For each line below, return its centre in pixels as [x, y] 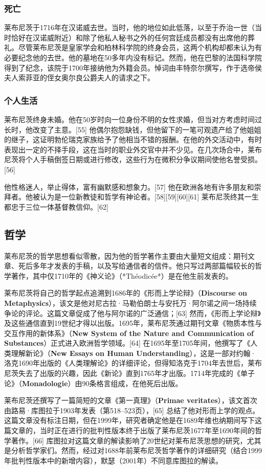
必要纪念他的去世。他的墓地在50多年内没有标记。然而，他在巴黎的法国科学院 [133, 57]
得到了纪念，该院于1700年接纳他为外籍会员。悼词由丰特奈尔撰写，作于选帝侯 [133, 67]
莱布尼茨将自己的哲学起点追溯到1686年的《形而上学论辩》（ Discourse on [126, 293]
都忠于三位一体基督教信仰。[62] [56, 206]
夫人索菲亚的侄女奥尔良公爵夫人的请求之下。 [79, 77]
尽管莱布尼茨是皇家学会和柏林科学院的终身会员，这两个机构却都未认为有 [140, 47]
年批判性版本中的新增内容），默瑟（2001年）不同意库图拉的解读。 [113, 460]
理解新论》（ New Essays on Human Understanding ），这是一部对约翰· [134, 353]
